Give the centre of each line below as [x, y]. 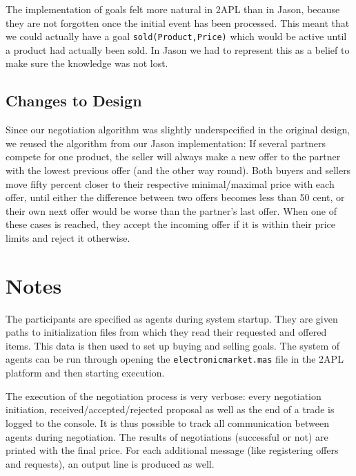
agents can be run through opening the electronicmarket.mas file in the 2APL [175, 359]
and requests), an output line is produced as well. [110, 463]
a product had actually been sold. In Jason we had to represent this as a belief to [178, 49]
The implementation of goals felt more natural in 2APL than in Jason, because [173, 9]
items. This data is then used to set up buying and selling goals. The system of [173, 345]
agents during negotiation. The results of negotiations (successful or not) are [167, 436]
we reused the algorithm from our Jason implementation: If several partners [166, 143]
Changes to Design [74, 101]
